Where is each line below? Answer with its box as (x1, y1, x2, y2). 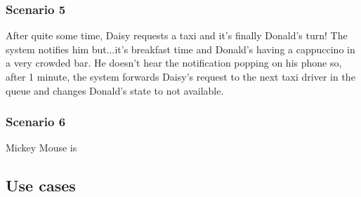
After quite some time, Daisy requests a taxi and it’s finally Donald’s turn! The (6, 28, 348, 43)
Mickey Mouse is (6, 140, 77, 155)
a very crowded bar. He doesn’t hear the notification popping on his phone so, (6, 55, 342, 70)
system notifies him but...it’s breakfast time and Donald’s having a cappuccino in (6, 41, 355, 56)
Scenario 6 (6, 113, 66, 130)
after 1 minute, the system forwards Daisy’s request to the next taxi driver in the (6, 69, 355, 83)
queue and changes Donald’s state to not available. (6, 83, 224, 97)
